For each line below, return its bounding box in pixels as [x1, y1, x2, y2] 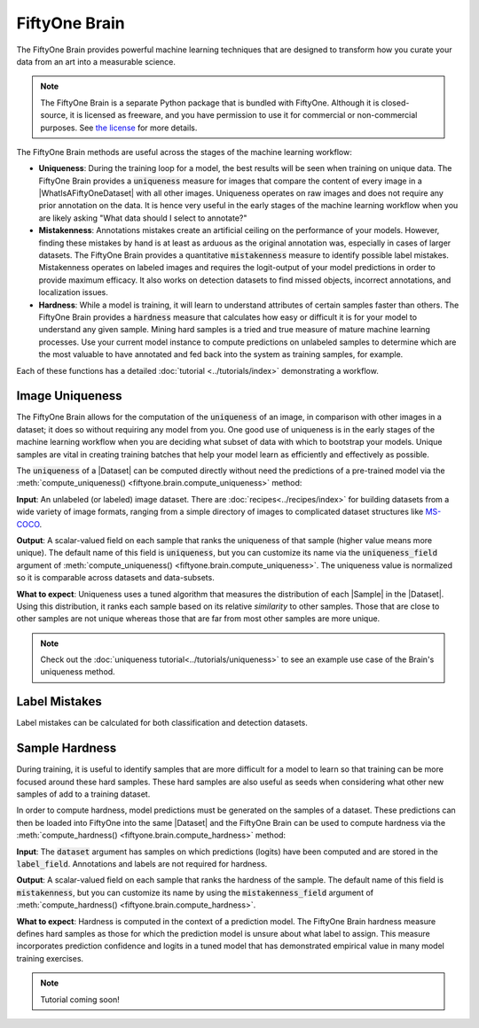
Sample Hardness [16, 741, 117, 756]
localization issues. [38, 287, 108, 298]
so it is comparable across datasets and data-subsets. [16, 572, 215, 583]
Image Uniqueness [16, 388, 123, 403]
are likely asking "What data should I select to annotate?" [38, 213, 247, 223]
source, [40, 110, 68, 121]
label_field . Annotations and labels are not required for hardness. [16, 859, 268, 869]
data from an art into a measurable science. [16, 56, 177, 66]
